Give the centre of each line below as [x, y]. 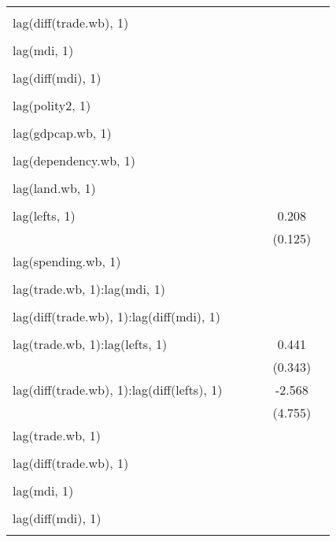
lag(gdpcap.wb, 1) [62, 133]
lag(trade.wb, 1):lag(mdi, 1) [89, 289]
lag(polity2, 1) [52, 105]
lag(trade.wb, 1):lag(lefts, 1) [90, 344]
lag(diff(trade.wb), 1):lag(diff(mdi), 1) [117, 316]
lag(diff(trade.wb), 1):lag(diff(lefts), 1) [118, 390]
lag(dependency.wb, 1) [74, 160]
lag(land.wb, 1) [54, 188]
